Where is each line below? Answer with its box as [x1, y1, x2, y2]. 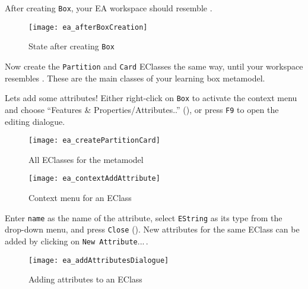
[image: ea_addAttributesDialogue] [28, 256, 169, 265]
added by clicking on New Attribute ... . [5, 234, 148, 247]
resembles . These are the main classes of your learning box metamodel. [5, 71, 265, 84]
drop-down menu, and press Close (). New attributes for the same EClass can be [5, 223, 300, 235]
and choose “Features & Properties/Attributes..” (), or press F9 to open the [5, 103, 279, 115]
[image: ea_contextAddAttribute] [28, 174, 160, 183]
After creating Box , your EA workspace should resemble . [5, 2, 212, 14]
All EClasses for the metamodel [28, 153, 144, 165]
